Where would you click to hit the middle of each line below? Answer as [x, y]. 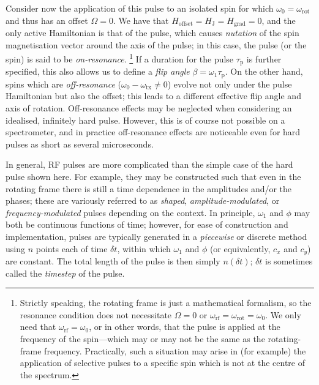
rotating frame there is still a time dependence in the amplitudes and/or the [149, 188]
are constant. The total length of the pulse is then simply [113, 260]
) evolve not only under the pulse [230, 84]
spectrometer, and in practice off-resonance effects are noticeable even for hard [153, 132]
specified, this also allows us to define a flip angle [98, 71]
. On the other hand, [264, 71]
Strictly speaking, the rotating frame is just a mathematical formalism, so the [166, 303]
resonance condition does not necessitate [96, 314]
